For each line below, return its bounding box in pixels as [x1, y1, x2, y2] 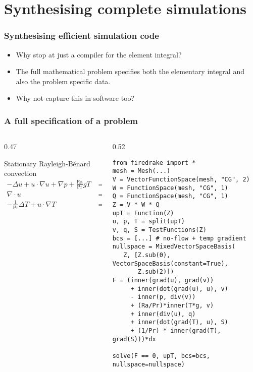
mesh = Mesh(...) [112, 167, 171, 175]
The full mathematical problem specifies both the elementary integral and [16, 66, 244, 77]
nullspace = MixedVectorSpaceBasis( [112, 243, 236, 251]
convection [4, 168, 37, 178]
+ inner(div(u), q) [130, 310, 196, 318]
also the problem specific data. [16, 76, 111, 86]
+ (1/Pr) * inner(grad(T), [130, 327, 221, 334]
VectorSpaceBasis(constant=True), [112, 260, 228, 267]
